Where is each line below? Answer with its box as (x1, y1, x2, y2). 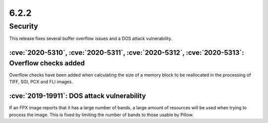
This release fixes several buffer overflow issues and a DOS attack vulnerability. (9, 36, 172, 41)
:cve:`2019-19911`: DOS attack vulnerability (9, 92, 146, 100)
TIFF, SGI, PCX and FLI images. (9, 79, 73, 85)
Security (9, 22, 38, 31)
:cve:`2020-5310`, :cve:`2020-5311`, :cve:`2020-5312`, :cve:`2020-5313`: (9, 48, 244, 57)
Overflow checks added (9, 59, 85, 67)
